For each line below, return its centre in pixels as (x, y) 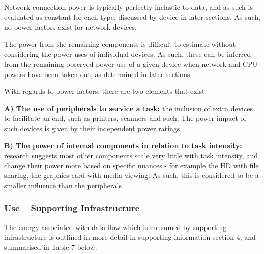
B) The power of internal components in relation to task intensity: (123, 145)
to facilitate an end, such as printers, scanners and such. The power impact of (125, 118)
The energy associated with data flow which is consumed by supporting (115, 227)
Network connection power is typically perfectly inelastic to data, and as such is (128, 7)
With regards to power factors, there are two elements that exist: (106, 91)
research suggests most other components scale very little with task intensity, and (131, 155)
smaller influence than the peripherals (63, 185)
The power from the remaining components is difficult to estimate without (120, 44)
